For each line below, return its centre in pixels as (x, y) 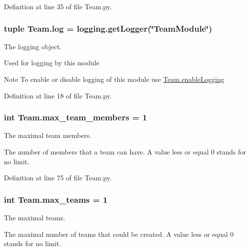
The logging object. (33, 46)
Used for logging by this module (52, 63)
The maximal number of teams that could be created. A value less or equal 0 (119, 234)
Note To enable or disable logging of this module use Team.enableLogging (114, 79)
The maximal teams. (35, 217)
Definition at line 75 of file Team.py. (58, 178)
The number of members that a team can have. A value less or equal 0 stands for (125, 152)
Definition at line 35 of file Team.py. (58, 6)
